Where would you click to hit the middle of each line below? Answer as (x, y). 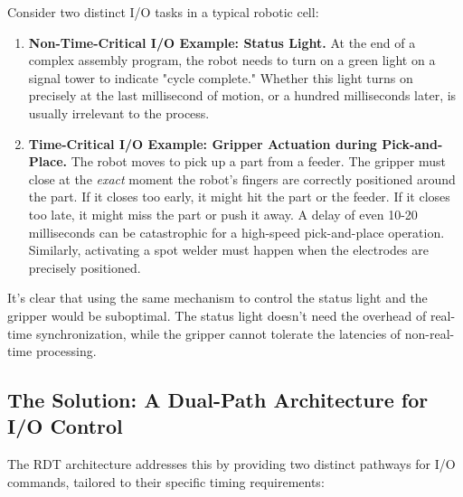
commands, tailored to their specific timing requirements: (166, 481)
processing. (66, 351)
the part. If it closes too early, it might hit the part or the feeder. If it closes (239, 197)
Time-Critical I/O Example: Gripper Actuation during (203, 143)
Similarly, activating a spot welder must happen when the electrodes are (228, 250)
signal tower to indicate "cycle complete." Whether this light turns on (221, 77)
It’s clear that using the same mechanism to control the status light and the (217, 298)
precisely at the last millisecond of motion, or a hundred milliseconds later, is (242, 95)
